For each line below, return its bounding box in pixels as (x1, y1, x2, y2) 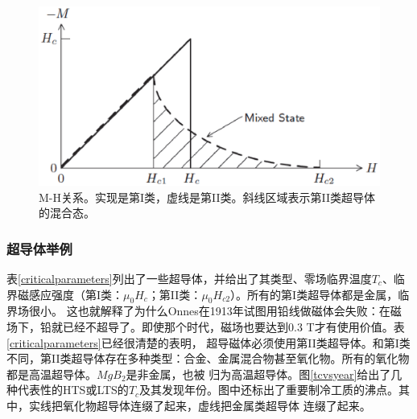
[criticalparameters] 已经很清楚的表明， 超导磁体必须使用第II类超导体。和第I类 (6, 334, 411, 351)
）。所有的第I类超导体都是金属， (230, 285, 398, 302)
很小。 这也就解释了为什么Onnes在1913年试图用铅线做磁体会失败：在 (28, 302, 390, 319)
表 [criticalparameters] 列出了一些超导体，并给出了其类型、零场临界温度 (6, 269, 372, 286)
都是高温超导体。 (6, 365, 97, 382)
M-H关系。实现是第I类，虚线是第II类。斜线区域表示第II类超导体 (39, 188, 376, 205)
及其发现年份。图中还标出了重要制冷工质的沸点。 (139, 381, 399, 398)
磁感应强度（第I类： (17, 285, 124, 302)
